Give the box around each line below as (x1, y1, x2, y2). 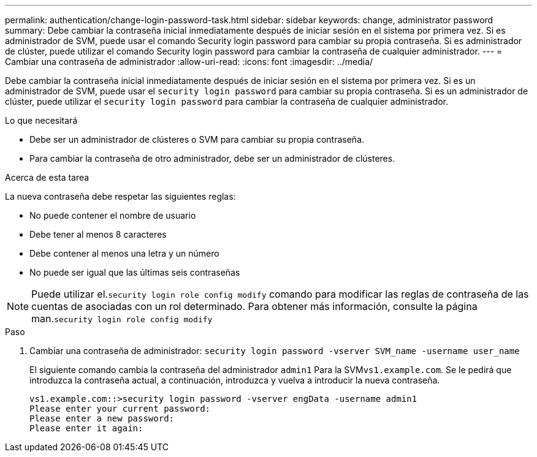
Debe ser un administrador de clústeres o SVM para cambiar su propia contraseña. (29, 134, 365, 145)
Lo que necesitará (5, 115, 78, 126)
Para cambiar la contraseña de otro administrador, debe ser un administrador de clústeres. (29, 153, 395, 164)
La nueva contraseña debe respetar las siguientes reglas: (5, 191, 236, 202)
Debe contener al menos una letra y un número (29, 248, 219, 259)
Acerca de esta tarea (5, 172, 89, 183)
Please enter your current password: (29, 404, 211, 414)
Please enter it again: (29, 423, 143, 433)
